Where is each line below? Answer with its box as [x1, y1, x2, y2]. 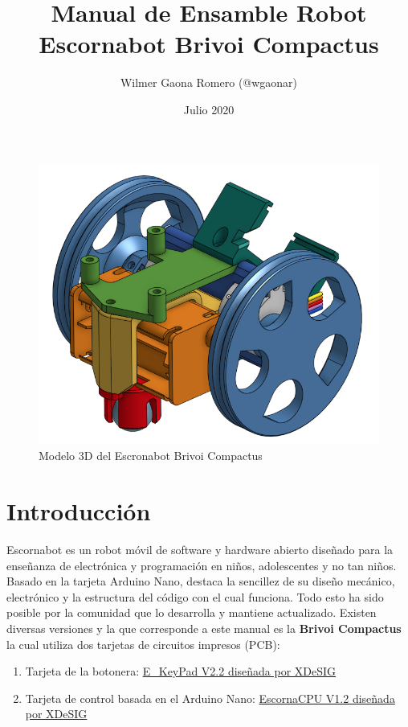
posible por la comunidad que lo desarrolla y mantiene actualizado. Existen [6, 604, 377, 621]
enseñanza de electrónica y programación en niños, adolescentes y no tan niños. [6, 557, 397, 573]
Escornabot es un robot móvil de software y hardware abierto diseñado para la [6, 541, 394, 558]
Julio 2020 [183, 101, 235, 117]
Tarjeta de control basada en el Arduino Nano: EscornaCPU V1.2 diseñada [25, 689, 395, 706]
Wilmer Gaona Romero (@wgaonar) [120, 74, 298, 91]
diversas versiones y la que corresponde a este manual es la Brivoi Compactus [6, 620, 402, 637]
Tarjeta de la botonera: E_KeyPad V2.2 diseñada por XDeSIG [25, 663, 337, 680]
